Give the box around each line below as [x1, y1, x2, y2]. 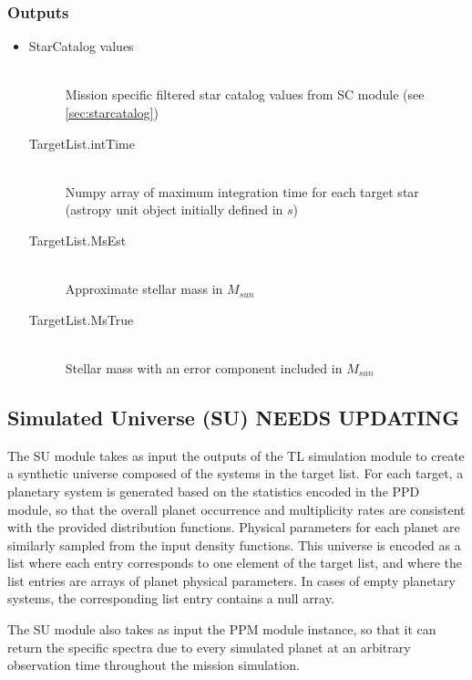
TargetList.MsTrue [28, 309, 134, 329]
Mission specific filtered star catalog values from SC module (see [65, 85, 425, 104]
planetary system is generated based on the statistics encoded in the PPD [7, 481, 420, 500]
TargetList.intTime [28, 133, 135, 152]
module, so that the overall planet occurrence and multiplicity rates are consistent [7, 499, 466, 518]
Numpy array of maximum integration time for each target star [65, 182, 419, 201]
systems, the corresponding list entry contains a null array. [7, 589, 334, 608]
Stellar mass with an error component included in [65, 358, 343, 377]
